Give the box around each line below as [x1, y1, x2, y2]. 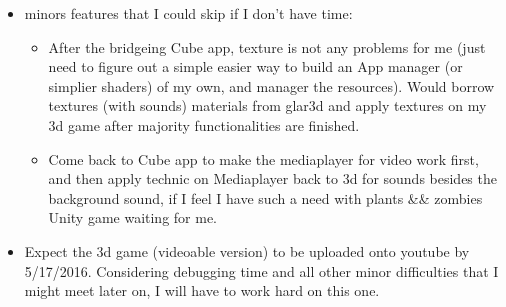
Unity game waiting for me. [48, 207, 218, 228]
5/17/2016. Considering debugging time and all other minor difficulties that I [24, 260, 499, 281]
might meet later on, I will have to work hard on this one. [24, 280, 380, 301]
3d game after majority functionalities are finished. [48, 114, 360, 135]
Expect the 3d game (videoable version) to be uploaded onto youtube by [24, 240, 470, 261]
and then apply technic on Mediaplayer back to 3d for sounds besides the [48, 168, 497, 189]
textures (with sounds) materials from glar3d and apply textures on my [48, 95, 487, 116]
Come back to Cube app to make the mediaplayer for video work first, [48, 148, 479, 169]
